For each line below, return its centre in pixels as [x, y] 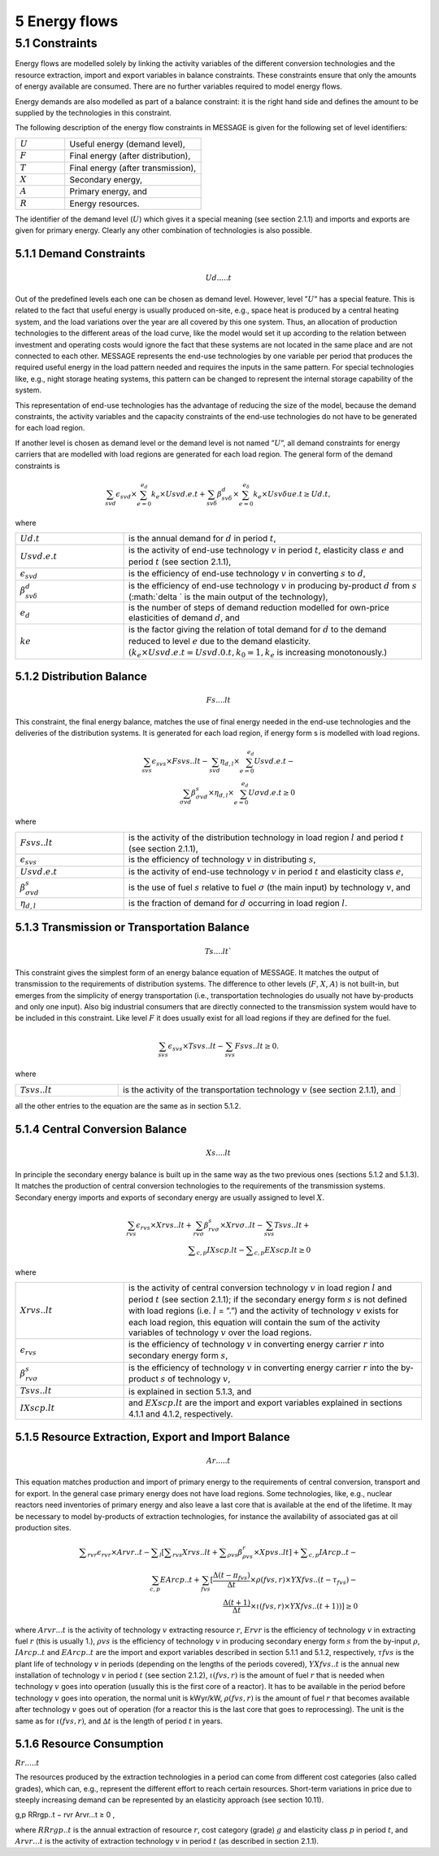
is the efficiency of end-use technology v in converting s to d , [247, 574]
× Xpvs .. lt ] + [276, 1552]
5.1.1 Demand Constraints [80, 254]
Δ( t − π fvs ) [232, 1577]
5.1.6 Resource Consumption [89, 1744]
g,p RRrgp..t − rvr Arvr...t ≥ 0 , [65, 1814]
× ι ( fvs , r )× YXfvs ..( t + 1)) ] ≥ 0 [304, 1606]
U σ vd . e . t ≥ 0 [272, 793]
